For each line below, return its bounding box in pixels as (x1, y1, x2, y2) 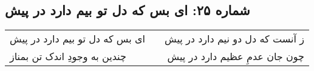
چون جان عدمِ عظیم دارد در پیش (167, 49, 304, 64)
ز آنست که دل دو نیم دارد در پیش (165, 32, 304, 46)
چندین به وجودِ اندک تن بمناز (10, 49, 126, 64)
